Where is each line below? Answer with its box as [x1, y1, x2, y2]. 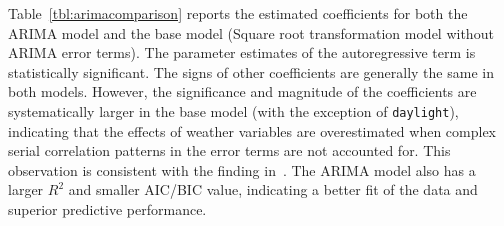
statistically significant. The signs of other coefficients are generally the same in [8, 61, 494, 82]
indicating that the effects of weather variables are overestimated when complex [8, 120, 496, 141]
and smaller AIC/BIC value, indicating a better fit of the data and [68, 179, 478, 200]
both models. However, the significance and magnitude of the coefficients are [8, 81, 477, 102]
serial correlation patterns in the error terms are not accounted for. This [8, 140, 451, 161]
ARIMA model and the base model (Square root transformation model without [8, 22, 494, 43]
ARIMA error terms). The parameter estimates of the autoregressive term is [8, 42, 476, 63]
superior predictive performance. [8, 199, 207, 219]
